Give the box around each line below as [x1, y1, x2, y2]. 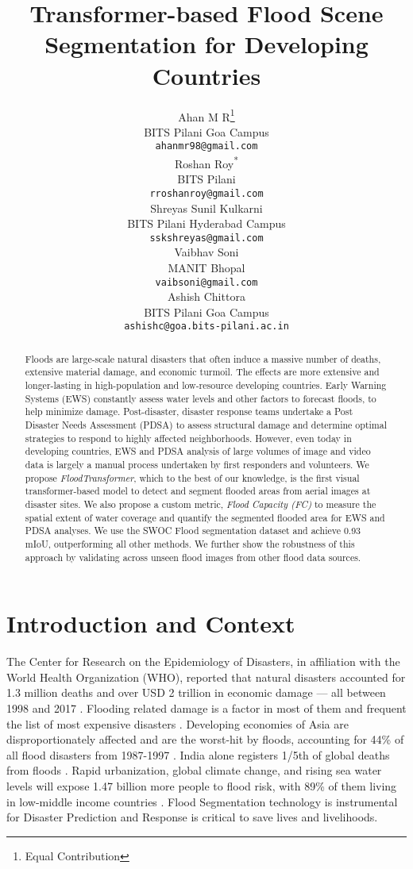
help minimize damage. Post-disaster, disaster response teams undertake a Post [25, 405, 353, 418]
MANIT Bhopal [168, 259, 245, 275]
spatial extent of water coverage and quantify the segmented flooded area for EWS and [25, 510, 385, 524]
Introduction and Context [6, 607, 295, 640]
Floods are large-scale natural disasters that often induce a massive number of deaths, [25, 352, 381, 365]
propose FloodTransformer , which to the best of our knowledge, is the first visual [25, 471, 360, 484]
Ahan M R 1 [178, 106, 235, 125]
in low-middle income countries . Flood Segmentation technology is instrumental [6, 793, 398, 809]
